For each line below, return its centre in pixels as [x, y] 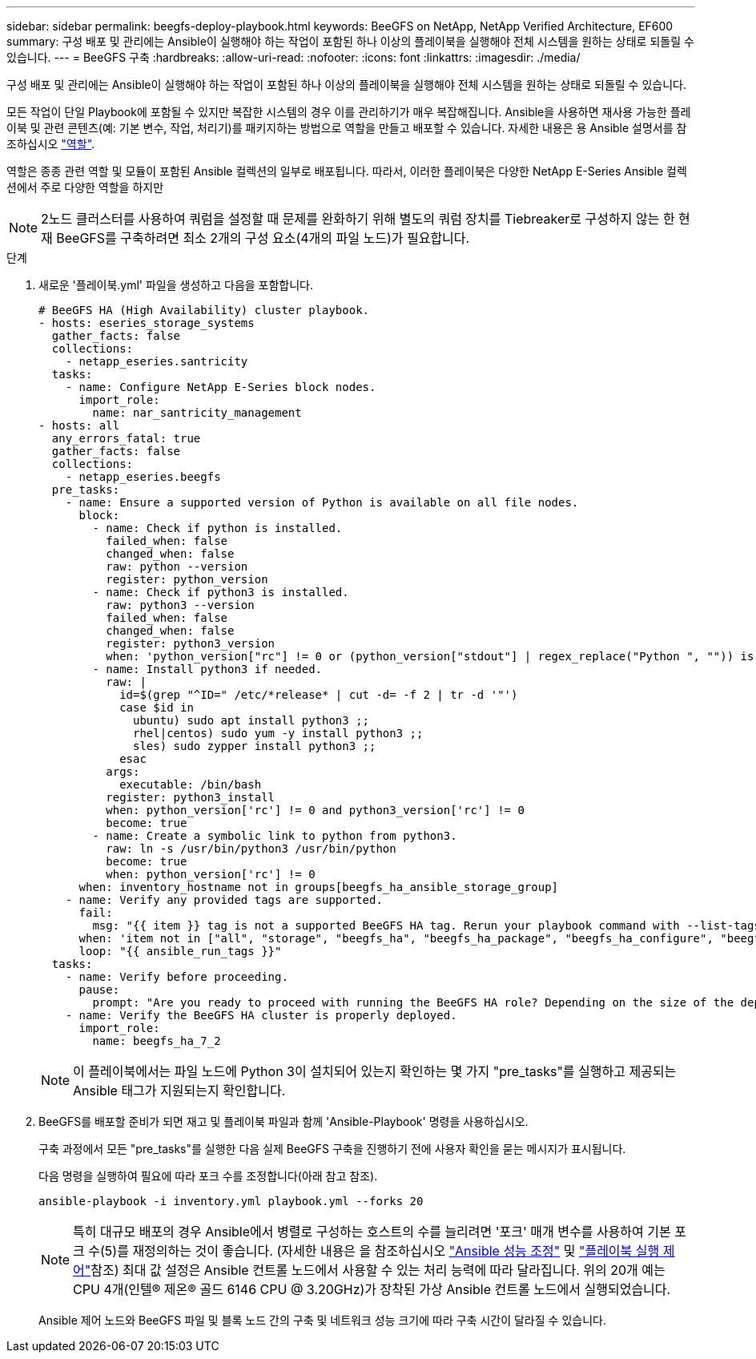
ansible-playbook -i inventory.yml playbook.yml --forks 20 [231, 1201]
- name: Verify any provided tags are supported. [224, 900]
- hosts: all [79, 425]
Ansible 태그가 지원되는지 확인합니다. [179, 1091]
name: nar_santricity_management [197, 413]
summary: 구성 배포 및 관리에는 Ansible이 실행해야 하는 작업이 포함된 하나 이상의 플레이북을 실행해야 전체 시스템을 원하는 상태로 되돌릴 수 [350, 41]
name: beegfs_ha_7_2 [157, 1041]
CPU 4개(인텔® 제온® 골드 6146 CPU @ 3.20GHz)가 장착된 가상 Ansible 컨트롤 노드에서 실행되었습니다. [372, 1289]
